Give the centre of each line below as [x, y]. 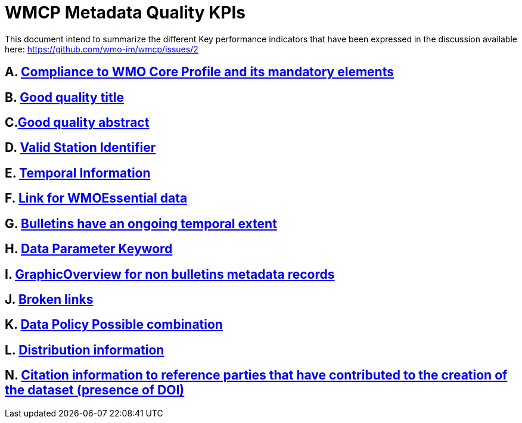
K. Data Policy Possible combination [114, 325]
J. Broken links [49, 299]
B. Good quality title [64, 97]
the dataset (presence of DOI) [95, 390]
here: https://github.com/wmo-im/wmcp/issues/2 [102, 49]
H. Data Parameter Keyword [89, 249]
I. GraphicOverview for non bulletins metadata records [170, 274]
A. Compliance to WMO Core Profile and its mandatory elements [199, 72]
